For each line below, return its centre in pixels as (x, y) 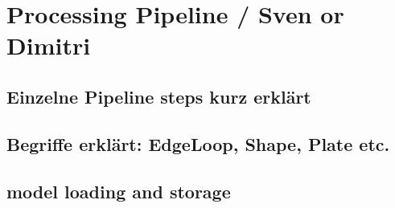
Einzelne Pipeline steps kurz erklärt (159, 96)
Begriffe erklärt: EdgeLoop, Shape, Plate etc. (198, 143)
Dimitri (49, 45)
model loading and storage (119, 191)
